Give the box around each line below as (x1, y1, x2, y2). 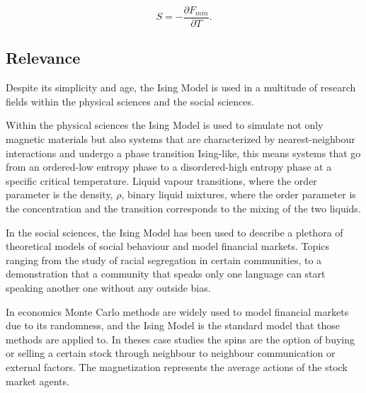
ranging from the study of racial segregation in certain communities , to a (6, 252, 322, 267)
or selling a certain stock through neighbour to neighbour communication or (6, 346, 336, 360)
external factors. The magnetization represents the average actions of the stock (6, 359, 348, 374)
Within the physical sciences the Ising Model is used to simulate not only (6, 118, 324, 132)
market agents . (6, 373, 69, 388)
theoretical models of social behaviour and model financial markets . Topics (6, 239, 330, 254)
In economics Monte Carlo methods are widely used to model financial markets (6, 304, 349, 319)
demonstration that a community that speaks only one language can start (6, 266, 326, 281)
